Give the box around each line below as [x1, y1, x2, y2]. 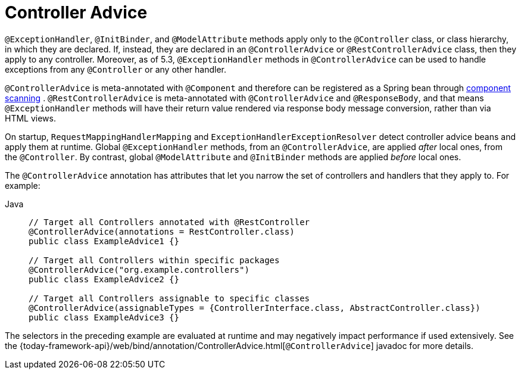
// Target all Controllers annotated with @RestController [29, 217, 310, 227]
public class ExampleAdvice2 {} [29, 274, 179, 284]
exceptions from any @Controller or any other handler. [5, 64, 227, 74]
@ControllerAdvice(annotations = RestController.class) [29, 226, 295, 236]
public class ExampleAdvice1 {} [29, 236, 179, 246]
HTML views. [5, 113, 56, 123]
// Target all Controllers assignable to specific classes [29, 293, 310, 303]
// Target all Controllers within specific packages [29, 255, 280, 265]
